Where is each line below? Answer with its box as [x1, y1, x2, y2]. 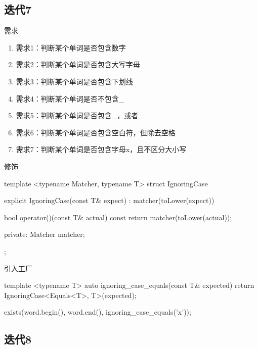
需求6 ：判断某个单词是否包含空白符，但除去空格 [16, 127, 176, 137]
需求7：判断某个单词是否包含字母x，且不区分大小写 [16, 144, 187, 155]
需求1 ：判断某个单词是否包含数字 [16, 42, 126, 53]
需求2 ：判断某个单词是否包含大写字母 [16, 59, 140, 70]
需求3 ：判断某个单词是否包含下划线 [16, 76, 133, 86]
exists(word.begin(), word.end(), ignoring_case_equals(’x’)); [4, 307, 191, 317]
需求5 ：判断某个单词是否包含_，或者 [16, 110, 139, 121]
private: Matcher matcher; [4, 229, 85, 239]
